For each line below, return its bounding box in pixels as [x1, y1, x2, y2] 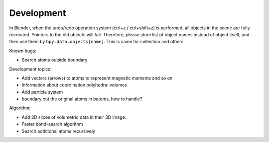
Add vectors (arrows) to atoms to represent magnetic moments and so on [21, 75, 173, 81]
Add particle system [21, 89, 63, 95]
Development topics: [9, 66, 52, 72]
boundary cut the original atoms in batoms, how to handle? [21, 96, 142, 102]
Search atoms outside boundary [21, 57, 88, 63]
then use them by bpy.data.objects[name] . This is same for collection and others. [9, 39, 185, 45]
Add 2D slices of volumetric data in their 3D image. [21, 114, 127, 120]
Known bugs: [9, 48, 37, 54]
